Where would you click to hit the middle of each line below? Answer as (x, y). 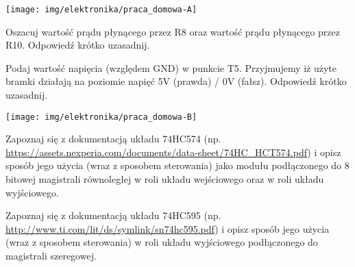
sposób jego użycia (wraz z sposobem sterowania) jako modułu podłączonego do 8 (177, 165)
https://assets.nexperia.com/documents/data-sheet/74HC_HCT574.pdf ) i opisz (173, 152)
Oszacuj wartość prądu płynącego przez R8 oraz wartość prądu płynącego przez (173, 31)
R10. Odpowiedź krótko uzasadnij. (78, 45)
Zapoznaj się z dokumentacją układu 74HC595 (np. (113, 215)
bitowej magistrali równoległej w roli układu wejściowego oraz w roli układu (165, 179)
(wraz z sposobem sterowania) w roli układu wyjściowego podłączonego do (162, 242)
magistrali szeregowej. (51, 256)
